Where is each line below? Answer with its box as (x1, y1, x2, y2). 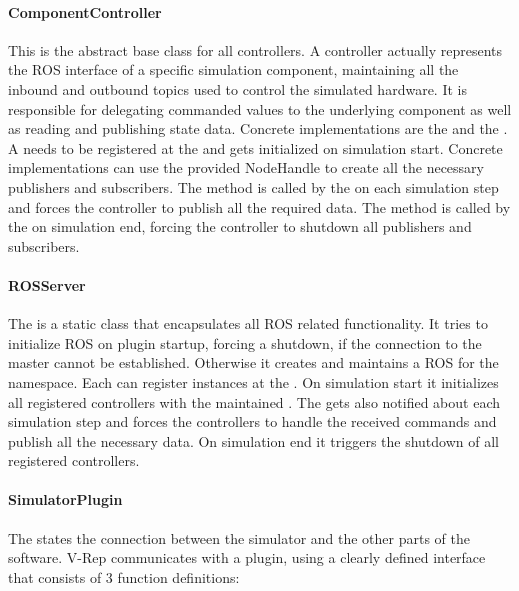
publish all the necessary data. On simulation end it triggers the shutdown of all (8, 430, 499, 451)
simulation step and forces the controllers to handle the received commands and (8, 411, 497, 432)
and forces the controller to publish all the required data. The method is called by (8, 196, 511, 217)
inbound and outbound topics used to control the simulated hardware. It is (8, 78, 467, 99)
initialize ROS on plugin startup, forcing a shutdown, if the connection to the (8, 332, 482, 353)
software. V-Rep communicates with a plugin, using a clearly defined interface (8, 547, 486, 568)
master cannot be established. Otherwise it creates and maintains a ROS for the (8, 352, 499, 373)
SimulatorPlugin (8, 489, 123, 510)
